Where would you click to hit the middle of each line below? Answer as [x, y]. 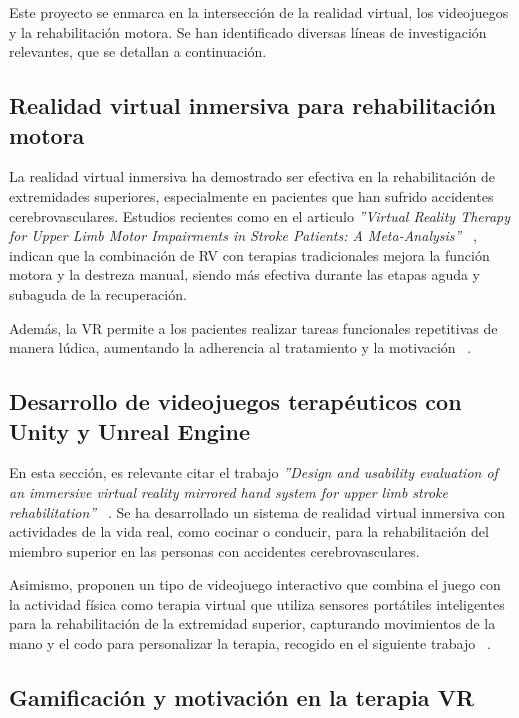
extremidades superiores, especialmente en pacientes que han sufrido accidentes [251, 195]
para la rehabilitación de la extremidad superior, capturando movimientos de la [252, 623]
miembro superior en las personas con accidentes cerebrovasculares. [214, 550]
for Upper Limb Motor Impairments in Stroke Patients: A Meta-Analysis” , [243, 235]
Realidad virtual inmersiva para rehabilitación [252, 105]
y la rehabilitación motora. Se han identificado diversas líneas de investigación [248, 31]
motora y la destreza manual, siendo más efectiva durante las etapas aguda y [245, 274]
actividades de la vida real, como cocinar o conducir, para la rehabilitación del [249, 531]
